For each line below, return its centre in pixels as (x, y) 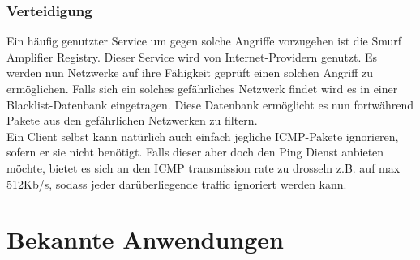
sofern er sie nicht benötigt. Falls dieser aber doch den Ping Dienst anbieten (195, 152)
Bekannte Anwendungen (145, 239)
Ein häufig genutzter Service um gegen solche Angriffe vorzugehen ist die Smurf (204, 41)
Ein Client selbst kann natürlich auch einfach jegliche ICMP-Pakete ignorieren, (203, 136)
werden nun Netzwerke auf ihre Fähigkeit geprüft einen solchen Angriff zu (190, 72)
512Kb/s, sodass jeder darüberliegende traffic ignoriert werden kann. (177, 183)
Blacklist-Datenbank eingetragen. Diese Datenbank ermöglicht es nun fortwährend (210, 104)
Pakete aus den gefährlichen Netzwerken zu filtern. (132, 120)
